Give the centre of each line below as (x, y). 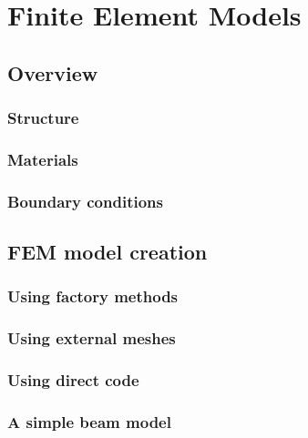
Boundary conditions (85, 201)
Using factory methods (93, 296)
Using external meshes (92, 338)
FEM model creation (108, 252)
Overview (53, 72)
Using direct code (73, 380)
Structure (43, 118)
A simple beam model (89, 421)
